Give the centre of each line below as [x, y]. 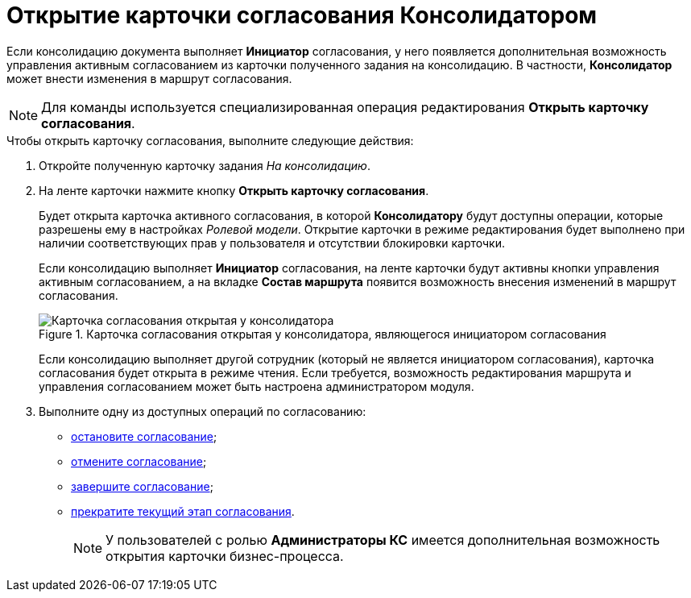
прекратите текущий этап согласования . [183, 511]
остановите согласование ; [144, 436]
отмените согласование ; [139, 461]
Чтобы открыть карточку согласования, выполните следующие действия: [210, 140]
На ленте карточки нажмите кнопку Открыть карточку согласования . [234, 190]
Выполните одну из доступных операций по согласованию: [203, 411]
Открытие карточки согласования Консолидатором [302, 15]
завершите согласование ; [142, 486]
